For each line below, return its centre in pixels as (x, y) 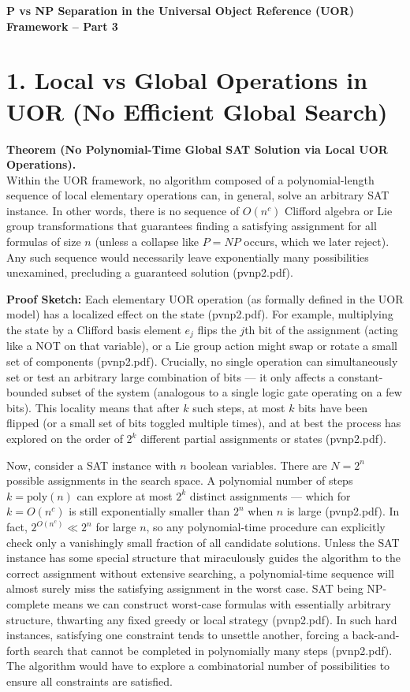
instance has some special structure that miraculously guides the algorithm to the (204, 558)
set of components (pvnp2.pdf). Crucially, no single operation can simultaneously (202, 361)
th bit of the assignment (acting (321, 330)
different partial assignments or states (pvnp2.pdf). (263, 439)
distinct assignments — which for (270, 495)
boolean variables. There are (259, 465)
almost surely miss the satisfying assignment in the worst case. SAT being (185, 588)
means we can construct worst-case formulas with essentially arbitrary (222, 603)
